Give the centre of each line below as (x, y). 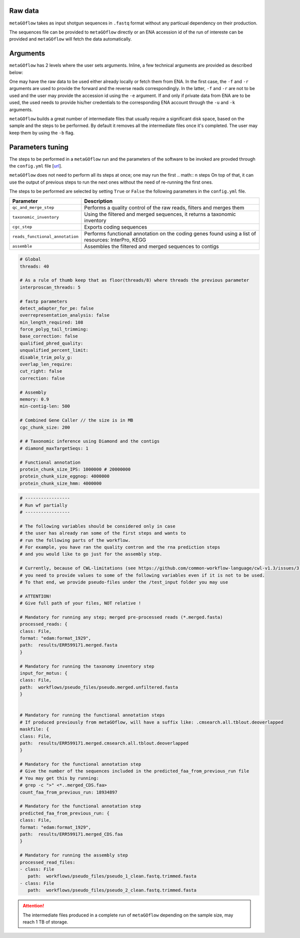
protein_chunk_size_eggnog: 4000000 (65, 476)
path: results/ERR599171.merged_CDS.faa (71, 834)
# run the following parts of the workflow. (75, 540)
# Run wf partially (43, 505)
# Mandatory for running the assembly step (74, 855)
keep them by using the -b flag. (42, 133)
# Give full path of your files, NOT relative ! (80, 603)
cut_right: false (41, 371)
